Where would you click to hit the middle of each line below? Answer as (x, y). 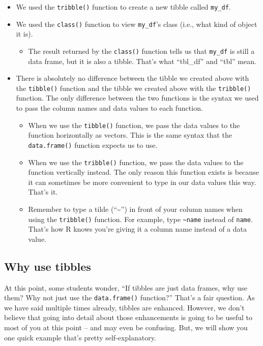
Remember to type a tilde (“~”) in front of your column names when (135, 209)
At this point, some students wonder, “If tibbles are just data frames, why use (126, 287)
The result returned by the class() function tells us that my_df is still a (141, 51)
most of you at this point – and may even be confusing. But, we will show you (126, 327)
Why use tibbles (48, 266)
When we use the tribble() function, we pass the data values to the (136, 162)
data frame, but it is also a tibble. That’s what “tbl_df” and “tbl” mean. (142, 61)
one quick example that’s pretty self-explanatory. (80, 337)
